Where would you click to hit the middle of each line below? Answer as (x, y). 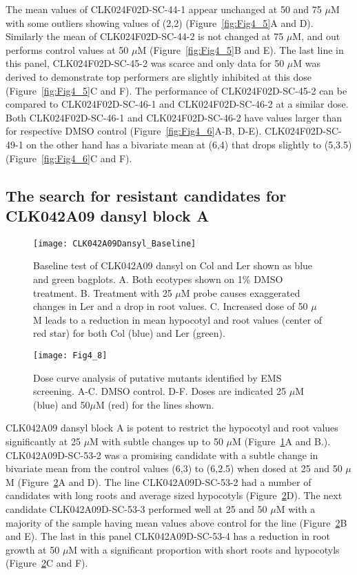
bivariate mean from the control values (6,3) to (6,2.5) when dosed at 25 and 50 (174, 468)
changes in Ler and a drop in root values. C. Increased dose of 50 (171, 306)
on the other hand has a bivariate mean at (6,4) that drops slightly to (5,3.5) (189, 144)
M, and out (316, 36)
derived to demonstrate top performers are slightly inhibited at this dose (159, 76)
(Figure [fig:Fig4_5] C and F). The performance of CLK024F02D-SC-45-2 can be (176, 90)
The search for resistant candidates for (146, 195)
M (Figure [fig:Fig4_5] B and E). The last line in (241, 49)
